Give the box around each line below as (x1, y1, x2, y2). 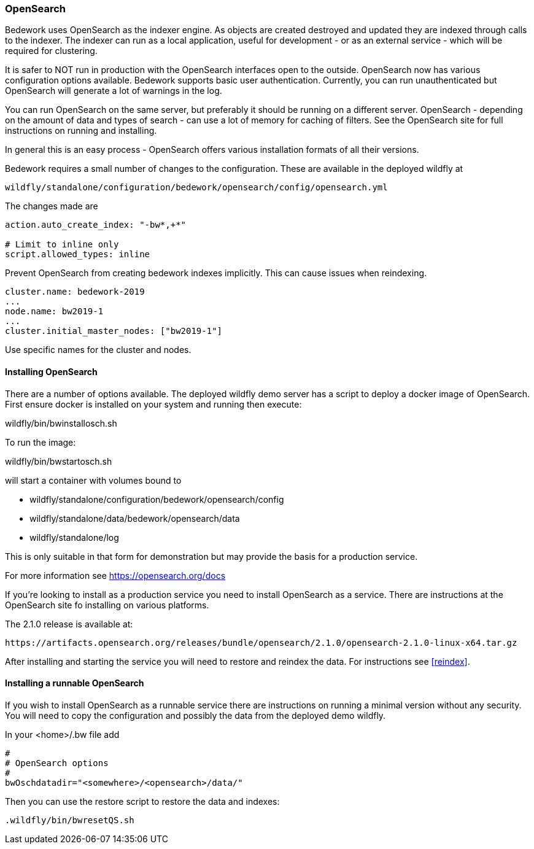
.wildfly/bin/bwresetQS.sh (5, 815, 134, 825)
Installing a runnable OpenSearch (5, 678, 144, 689)
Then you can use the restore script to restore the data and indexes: (5, 796, 280, 807)
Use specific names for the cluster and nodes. (5, 344, 192, 355)
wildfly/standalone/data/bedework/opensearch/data (29, 513, 240, 524)
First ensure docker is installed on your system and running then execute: (5, 398, 302, 409)
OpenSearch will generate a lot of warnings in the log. (5, 85, 222, 96)
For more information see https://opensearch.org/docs (5, 570, 226, 581)
